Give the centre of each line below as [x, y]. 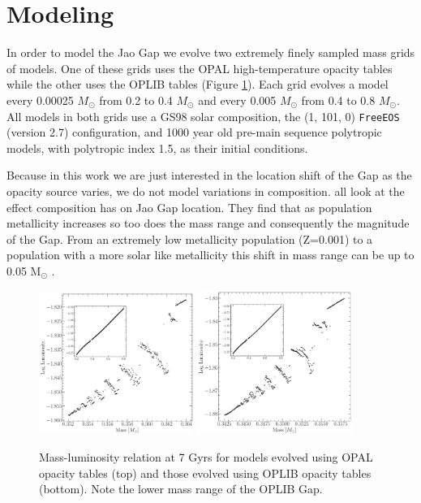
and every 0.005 [237, 100]
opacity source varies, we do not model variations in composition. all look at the [206, 191]
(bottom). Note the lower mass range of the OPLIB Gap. [181, 489]
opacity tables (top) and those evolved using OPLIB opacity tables [205, 473]
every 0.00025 [40, 100]
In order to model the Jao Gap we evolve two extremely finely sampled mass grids [211, 52]
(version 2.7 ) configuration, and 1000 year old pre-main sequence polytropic [194, 132]
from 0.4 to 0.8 [338, 100]
